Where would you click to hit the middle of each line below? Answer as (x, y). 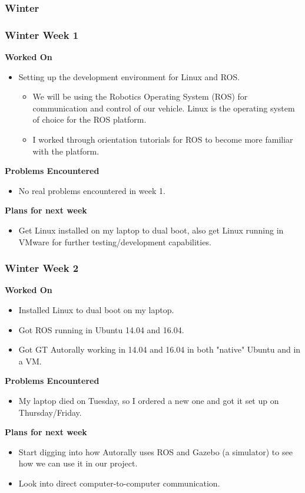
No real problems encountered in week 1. (92, 190)
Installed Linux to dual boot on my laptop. (96, 310)
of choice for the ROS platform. (89, 119)
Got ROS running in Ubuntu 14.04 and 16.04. (101, 329)
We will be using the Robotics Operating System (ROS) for (140, 96)
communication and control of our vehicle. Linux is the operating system (164, 108)
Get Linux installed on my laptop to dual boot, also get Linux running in (151, 230)
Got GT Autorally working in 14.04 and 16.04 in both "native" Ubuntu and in (160, 349)
